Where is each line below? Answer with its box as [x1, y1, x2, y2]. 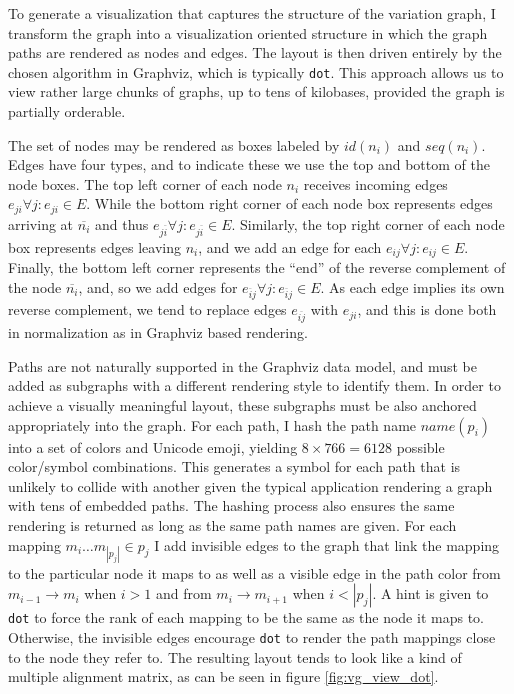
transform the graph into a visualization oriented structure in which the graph [8, 22, 488, 43]
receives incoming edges [303, 173, 448, 194]
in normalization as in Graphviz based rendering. [8, 322, 308, 343]
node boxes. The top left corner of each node [8, 173, 282, 194]
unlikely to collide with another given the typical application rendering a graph [8, 475, 493, 496]
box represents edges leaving [8, 236, 181, 257]
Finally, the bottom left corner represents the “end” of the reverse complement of [8, 257, 506, 278]
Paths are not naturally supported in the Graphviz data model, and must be [8, 355, 477, 376]
